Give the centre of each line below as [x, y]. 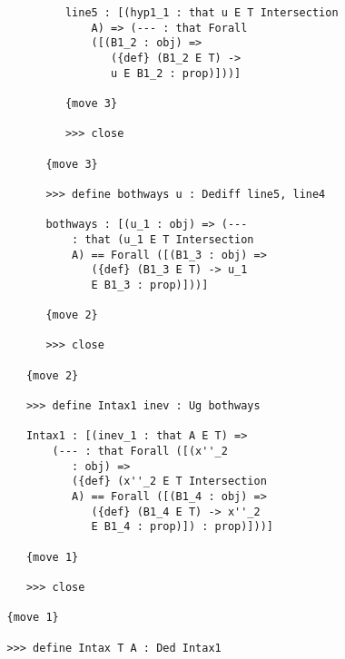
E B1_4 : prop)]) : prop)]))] [182, 527]
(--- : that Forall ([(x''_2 [140, 452]
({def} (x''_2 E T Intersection [169, 482]
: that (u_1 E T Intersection [163, 239]
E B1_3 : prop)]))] [150, 285]
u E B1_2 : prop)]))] [176, 73]
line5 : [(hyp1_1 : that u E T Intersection [202, 13]
